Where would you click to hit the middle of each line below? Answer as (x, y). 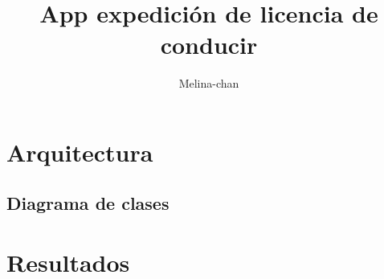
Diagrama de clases (88, 203)
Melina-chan (209, 83)
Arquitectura (80, 152)
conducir (209, 45)
